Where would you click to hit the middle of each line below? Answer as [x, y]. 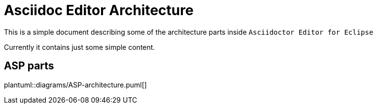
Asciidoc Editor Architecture [99, 10]
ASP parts [29, 66]
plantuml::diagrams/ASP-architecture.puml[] [75, 85]
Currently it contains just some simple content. [80, 47]
